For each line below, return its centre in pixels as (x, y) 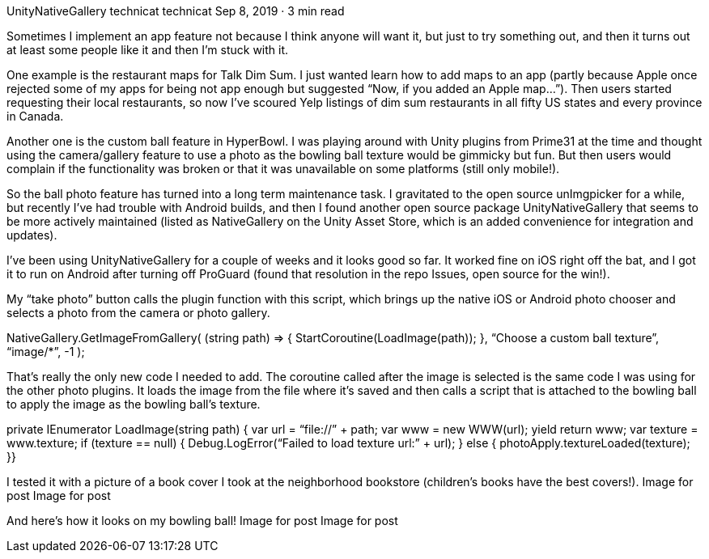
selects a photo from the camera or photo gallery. (138, 313)
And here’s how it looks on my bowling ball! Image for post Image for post (202, 521)
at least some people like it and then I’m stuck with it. (148, 50)
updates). (32, 235)
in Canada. (35, 116)
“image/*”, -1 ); (46, 351)
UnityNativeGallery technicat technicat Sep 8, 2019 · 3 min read (176, 11)
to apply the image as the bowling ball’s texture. (134, 404)
